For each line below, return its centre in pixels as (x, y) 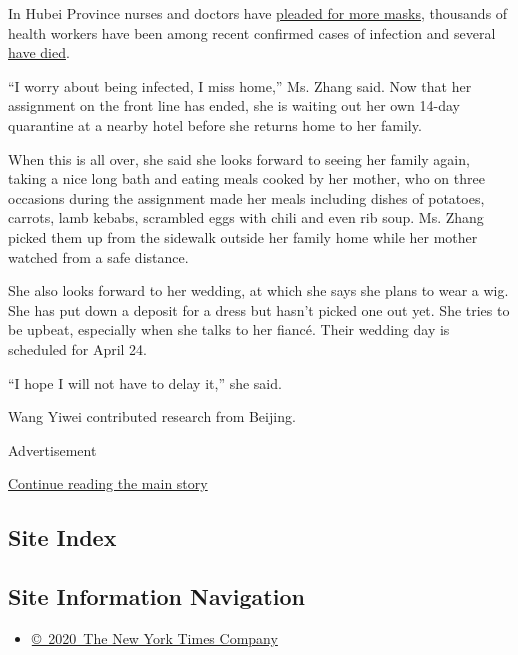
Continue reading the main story (108, 483)
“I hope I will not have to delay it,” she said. (145, 382)
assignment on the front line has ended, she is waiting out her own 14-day (234, 105)
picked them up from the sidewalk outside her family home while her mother (243, 236)
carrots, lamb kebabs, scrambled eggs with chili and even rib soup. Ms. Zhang (246, 217)
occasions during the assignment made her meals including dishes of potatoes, (246, 197)
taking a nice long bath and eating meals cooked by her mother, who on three (246, 178)
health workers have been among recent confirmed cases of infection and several (252, 32)
